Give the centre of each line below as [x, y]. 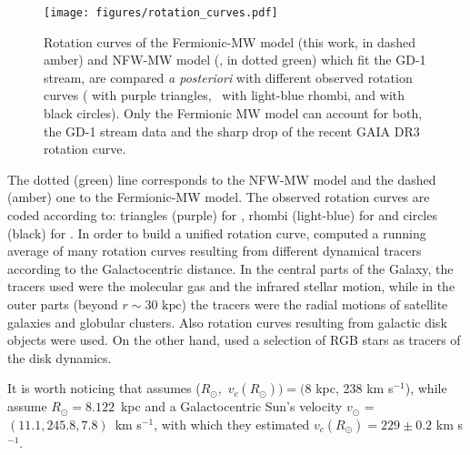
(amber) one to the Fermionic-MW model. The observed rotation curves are [219, 197]
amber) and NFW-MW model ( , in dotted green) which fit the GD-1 [235, 60]
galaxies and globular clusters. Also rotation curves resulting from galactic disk [227, 322]
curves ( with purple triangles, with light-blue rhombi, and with [225, 95]
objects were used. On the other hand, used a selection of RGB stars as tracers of [234, 340]
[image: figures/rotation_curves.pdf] [161, 13]
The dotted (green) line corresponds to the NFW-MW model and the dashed [222, 179]
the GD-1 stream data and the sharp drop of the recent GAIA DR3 [232, 131]
